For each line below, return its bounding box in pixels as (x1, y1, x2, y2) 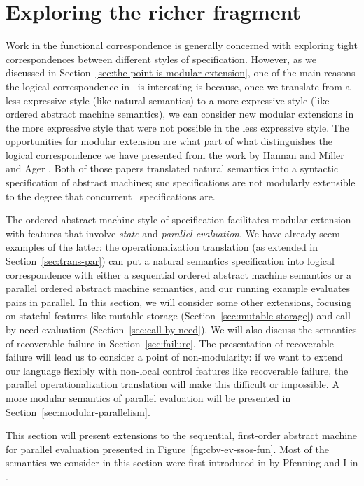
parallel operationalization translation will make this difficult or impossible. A (6, 377, 339, 391)
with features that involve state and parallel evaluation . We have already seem (6, 225, 340, 240)
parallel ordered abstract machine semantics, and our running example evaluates (6, 281, 351, 296)
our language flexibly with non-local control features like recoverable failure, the (6, 363, 349, 377)
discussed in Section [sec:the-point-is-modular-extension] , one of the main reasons (6, 65, 356, 80)
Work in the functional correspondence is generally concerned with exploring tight (6, 38, 358, 53)
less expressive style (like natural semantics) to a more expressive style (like (6, 92, 330, 107)
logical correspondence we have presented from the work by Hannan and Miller (6, 147, 344, 162)
